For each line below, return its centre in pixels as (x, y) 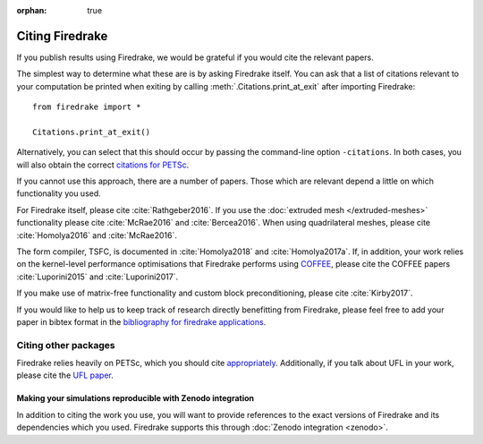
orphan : (32, 10)
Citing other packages (66, 345)
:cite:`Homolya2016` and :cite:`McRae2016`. (97, 235)
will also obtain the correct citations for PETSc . (103, 165)
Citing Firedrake (62, 36)
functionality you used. (59, 193)
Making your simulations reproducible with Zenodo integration (136, 398)
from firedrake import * (87, 107)
